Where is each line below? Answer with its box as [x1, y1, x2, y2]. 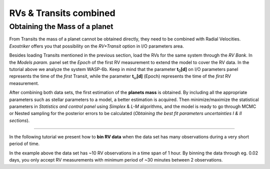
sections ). [9, 117, 30, 123]
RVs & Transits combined [9, 7, 115, 18]
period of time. [9, 140, 40, 147]
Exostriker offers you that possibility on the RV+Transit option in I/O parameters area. [9, 43, 184, 49]
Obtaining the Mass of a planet [9, 22, 113, 31]
